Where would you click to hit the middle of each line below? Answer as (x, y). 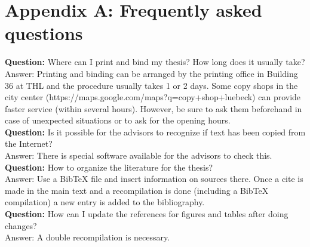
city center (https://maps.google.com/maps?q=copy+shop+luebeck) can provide (153, 97)
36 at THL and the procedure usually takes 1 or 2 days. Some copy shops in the (151, 85)
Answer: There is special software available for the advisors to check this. (139, 155)
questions (44, 33)
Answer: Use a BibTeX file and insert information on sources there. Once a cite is (154, 179)
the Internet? (29, 143)
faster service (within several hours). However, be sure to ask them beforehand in (154, 108)
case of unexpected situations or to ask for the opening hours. (118, 120)
